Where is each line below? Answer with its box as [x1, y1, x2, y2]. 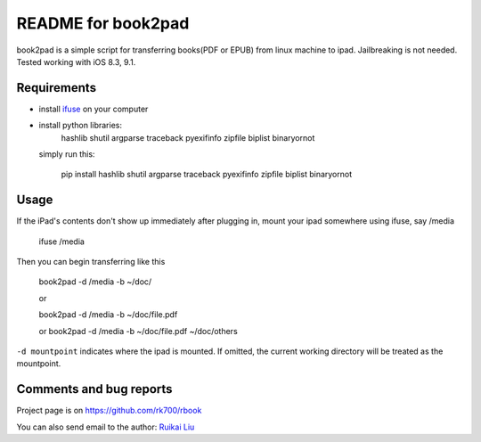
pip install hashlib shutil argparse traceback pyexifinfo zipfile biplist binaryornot [61, 169, 352, 180]
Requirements [16, 80, 97, 95]
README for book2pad [16, 13, 190, 33]
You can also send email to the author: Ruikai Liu [16, 422, 195, 432]
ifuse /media [38, 236, 85, 247]
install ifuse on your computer [38, 103, 149, 114]
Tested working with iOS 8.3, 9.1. [16, 56, 136, 67]
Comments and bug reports [16, 381, 173, 397]
